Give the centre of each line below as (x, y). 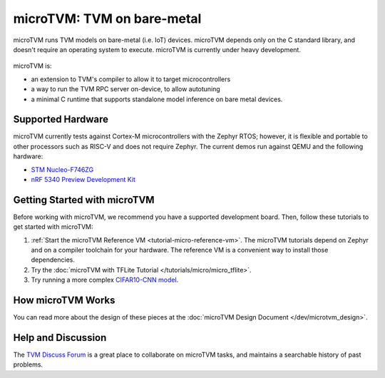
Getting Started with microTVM (84, 200)
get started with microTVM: (53, 227)
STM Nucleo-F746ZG (62, 169)
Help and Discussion (60, 338)
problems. (28, 364)
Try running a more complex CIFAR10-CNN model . (105, 280)
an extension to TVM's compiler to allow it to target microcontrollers (131, 79)
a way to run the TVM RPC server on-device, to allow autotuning (125, 89)
